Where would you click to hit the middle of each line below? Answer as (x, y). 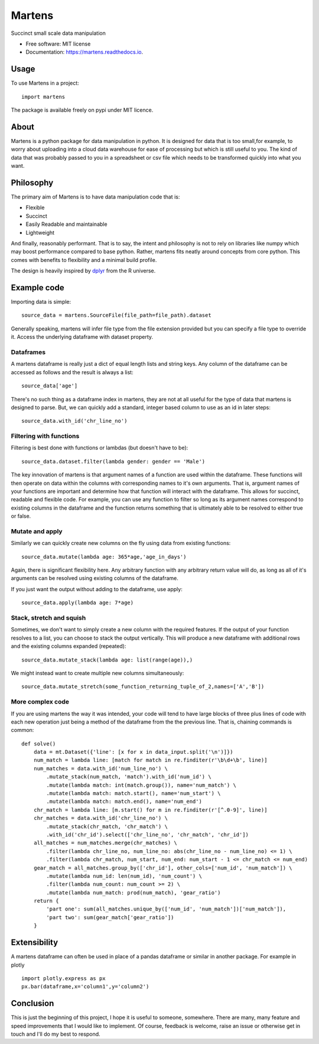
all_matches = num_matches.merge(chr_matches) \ (105, 843)
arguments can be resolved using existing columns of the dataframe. (95, 578)
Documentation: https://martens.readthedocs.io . (84, 52)
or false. (21, 516)
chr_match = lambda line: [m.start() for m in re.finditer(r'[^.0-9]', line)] (150, 810)
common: (22, 730)
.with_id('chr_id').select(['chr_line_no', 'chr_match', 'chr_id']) (148, 834)
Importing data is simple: (41, 302)
